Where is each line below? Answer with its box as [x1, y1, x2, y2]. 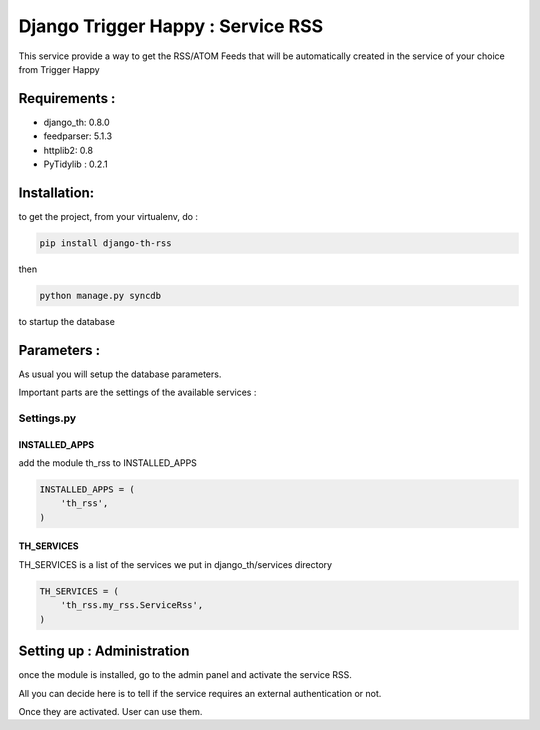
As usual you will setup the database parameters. [18, 368, 222, 380]
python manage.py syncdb [39, 290, 162, 301]
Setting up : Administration [18, 643, 190, 660]
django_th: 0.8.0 [43, 116, 110, 128]
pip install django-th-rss [39, 237, 172, 249]
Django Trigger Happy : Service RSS [18, 15, 324, 37]
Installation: [18, 184, 95, 201]
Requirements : [18, 90, 116, 107]
